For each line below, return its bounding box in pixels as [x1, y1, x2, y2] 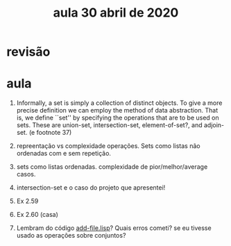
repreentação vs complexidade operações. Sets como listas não [16, 142, 200, 150]
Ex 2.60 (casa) [16, 211, 58, 219]
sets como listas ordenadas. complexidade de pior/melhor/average [16, 163, 208, 171]
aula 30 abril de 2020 [53, 5, 179, 21]
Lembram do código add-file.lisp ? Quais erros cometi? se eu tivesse [16, 224, 212, 232]
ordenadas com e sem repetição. [16, 149, 112, 158]
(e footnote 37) [28, 129, 72, 137]
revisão [6, 44, 51, 60]
